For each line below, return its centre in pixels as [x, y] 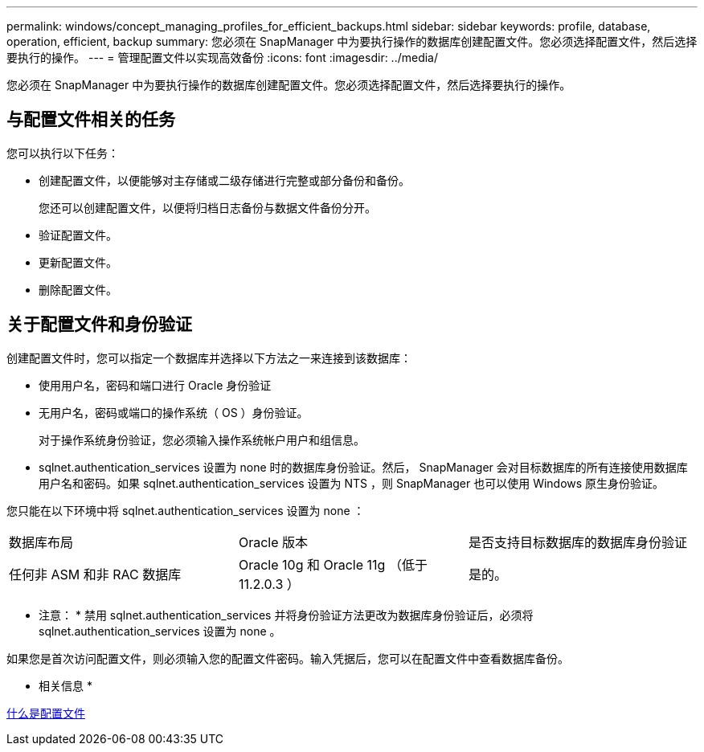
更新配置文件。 [78, 262]
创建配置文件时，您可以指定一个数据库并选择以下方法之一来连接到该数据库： [209, 358]
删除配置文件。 [78, 289]
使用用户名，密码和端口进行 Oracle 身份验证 [155, 385]
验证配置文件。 [78, 235]
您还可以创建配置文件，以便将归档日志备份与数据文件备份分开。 [207, 207]
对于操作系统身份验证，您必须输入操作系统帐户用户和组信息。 [202, 439]
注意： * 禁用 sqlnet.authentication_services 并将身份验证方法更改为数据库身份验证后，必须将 [286, 615]
